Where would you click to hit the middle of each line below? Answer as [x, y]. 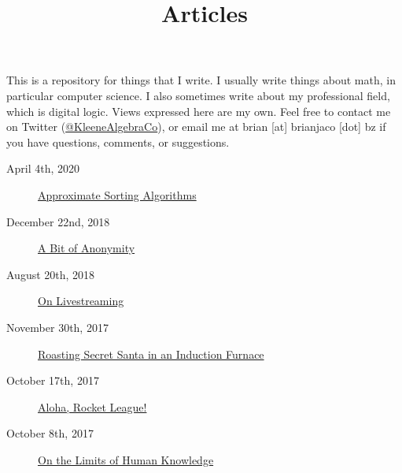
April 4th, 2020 [43, 168]
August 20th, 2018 [51, 274]
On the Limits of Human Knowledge [126, 459]
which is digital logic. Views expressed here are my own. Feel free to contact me [199, 111]
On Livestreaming [81, 301]
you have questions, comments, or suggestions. [118, 142]
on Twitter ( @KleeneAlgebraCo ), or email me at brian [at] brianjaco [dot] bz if [196, 127]
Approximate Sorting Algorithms [117, 194]
